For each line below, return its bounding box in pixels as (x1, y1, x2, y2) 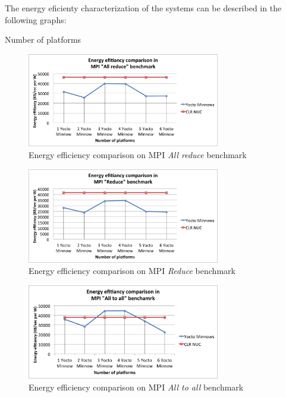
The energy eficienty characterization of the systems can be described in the (5, 2, 282, 14)
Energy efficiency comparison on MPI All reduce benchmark (29, 148, 247, 160)
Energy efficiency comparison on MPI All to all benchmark (29, 380, 244, 393)
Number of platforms (5, 33, 81, 46)
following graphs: (5, 13, 67, 26)
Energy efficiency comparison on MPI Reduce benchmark (29, 264, 235, 277)
